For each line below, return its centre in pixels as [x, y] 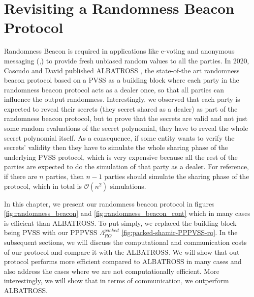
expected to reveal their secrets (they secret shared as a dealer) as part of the [121, 108]
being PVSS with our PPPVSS [51, 232]
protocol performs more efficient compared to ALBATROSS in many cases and [123, 261]
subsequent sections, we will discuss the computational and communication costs [125, 242]
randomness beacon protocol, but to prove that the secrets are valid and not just [126, 118]
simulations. [128, 186]
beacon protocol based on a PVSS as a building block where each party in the [122, 80]
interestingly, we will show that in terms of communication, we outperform [116, 281]
